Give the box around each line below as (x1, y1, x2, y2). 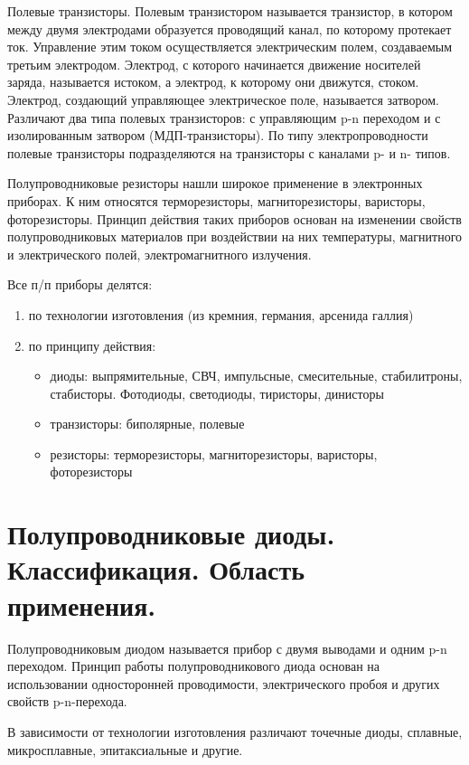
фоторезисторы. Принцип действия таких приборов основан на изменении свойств (7, 209, 462, 228)
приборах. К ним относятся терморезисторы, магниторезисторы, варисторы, (7, 191, 426, 210)
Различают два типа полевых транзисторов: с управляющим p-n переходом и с (7, 108, 441, 127)
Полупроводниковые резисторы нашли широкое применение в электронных (7, 174, 423, 193)
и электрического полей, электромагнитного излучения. (7, 244, 312, 263)
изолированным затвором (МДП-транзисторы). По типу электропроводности (7, 126, 428, 145)
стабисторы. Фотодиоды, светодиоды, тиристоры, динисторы (50, 383, 384, 402)
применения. (7, 586, 156, 623)
